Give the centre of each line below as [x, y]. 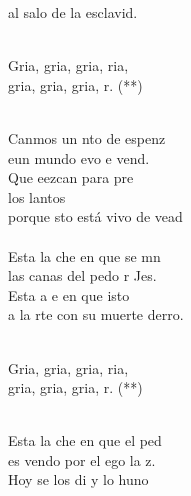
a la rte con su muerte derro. [96, 314]
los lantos [37, 196]
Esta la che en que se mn [84, 255]
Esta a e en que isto [69, 294]
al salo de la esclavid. [73, 12]
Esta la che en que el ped [85, 440]
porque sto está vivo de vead [95, 216]
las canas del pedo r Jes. [82, 275]
